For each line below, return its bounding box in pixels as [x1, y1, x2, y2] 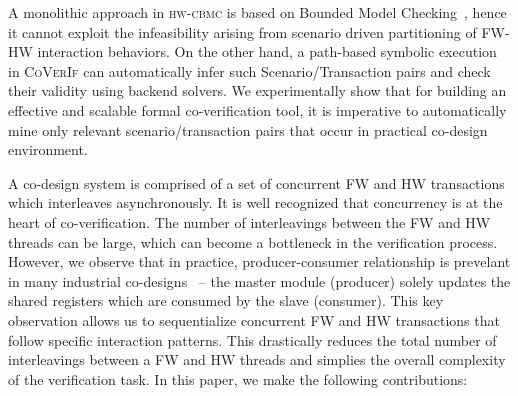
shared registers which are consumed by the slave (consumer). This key [8, 290, 444, 311]
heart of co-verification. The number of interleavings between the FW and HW [8, 211, 491, 232]
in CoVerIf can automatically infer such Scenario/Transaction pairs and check [8, 60, 491, 81]
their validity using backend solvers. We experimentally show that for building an [8, 80, 507, 101]
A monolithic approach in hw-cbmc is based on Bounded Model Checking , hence [8, 2, 507, 22]
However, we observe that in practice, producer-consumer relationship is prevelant [8, 251, 511, 272]
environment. [8, 139, 88, 160]
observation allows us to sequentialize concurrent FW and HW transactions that [8, 309, 500, 330]
